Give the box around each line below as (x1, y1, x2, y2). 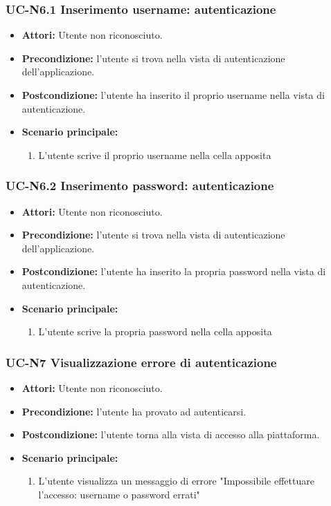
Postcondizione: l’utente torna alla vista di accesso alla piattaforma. (21, 427, 320, 442)
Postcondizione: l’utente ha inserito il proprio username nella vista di (21, 88, 325, 102)
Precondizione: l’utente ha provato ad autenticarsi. (21, 404, 247, 418)
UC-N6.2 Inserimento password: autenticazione (6, 177, 274, 194)
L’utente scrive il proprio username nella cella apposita (38, 147, 271, 162)
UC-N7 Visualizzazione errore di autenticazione (6, 353, 277, 371)
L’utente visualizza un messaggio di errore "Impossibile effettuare (38, 474, 314, 488)
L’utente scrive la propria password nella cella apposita (38, 324, 272, 339)
